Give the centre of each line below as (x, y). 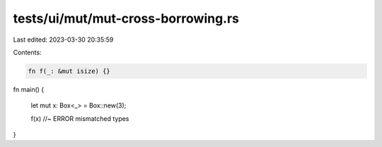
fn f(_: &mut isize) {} (69, 71)
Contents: (27, 52)
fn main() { (29, 89)
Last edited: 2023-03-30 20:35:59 (63, 40)
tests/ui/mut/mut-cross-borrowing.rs (126, 18)
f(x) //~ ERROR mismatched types (80, 118)
